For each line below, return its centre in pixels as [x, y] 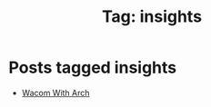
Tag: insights [152, 17]
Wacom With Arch [55, 92]
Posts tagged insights [93, 68]
